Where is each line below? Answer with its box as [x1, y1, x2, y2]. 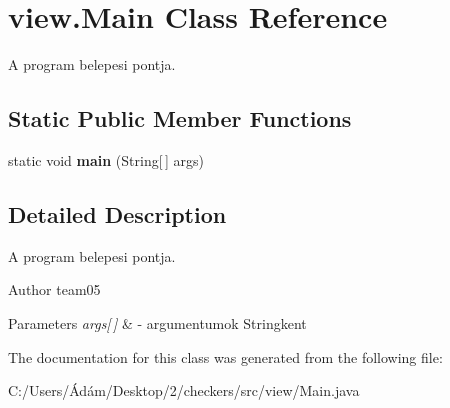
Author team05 [8, 279, 101, 300]
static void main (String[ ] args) [8, 149, 204, 170]
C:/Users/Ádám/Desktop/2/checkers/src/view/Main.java [8, 380, 360, 401]
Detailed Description [8, 198, 227, 229]
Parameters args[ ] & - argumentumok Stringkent [8, 312, 307, 333]
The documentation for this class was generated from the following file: [8, 346, 443, 367]
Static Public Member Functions [8, 103, 352, 134]
